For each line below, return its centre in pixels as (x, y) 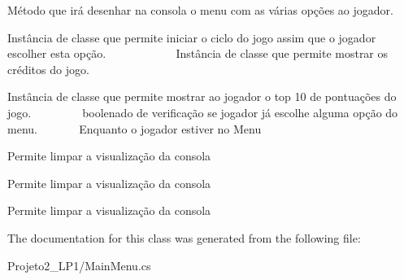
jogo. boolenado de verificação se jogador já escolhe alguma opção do (203, 112)
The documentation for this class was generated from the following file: (184, 237)
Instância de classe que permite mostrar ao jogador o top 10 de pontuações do (202, 96)
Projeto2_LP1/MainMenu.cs (79, 265)
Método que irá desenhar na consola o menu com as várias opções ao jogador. (200, 10)
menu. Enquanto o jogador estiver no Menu (135, 128)
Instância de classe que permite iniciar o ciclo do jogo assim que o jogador (192, 37)
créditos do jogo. (48, 69)
